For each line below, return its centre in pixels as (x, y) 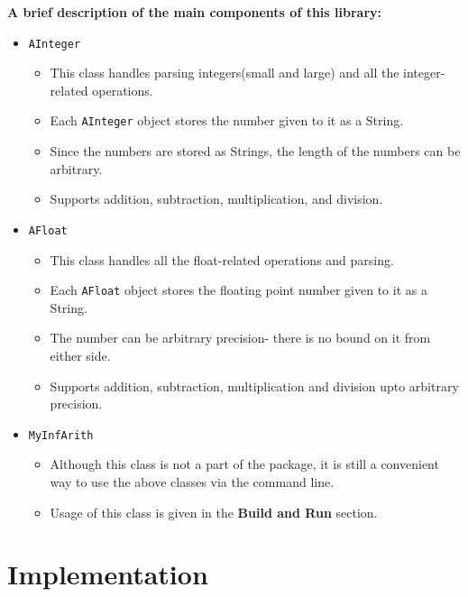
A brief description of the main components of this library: (194, 12)
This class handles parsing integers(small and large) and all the (225, 73)
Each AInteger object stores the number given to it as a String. (227, 120)
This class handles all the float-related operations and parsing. (222, 259)
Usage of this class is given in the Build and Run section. (214, 512)
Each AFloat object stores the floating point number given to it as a (239, 290)
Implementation (108, 574)
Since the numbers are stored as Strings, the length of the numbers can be (255, 151)
